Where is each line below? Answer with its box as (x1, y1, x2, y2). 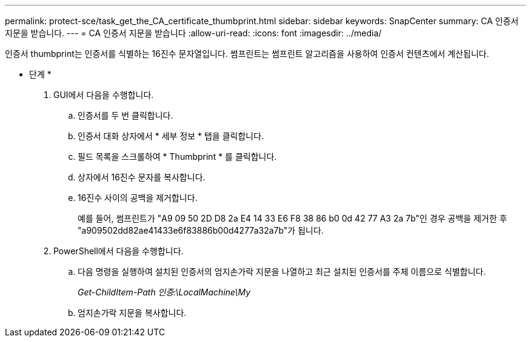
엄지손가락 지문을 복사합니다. (78, 307, 187, 318)
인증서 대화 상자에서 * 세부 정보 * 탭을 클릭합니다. (78, 131, 264, 141)
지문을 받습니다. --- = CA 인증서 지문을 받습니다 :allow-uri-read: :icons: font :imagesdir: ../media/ (5, 28, 382, 38)
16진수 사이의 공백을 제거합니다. (78, 192, 198, 203)
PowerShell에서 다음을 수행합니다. (53, 246, 184, 256)
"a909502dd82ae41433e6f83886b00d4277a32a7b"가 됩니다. (78, 225, 324, 235)
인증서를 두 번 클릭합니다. (78, 110, 173, 120)
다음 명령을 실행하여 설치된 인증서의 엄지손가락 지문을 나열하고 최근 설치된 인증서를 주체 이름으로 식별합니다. (78, 266, 486, 277)
